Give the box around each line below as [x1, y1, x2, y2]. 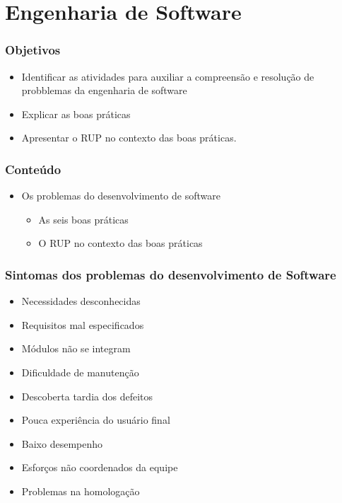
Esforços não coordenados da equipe [21, 460, 178, 475]
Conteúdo [5, 160, 61, 178]
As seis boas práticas [38, 212, 129, 226]
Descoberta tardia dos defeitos [21, 388, 153, 403]
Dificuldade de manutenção [21, 364, 139, 379]
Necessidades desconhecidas [21, 294, 141, 308]
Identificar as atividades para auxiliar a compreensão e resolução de [21, 69, 314, 83]
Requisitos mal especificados [21, 317, 144, 332]
